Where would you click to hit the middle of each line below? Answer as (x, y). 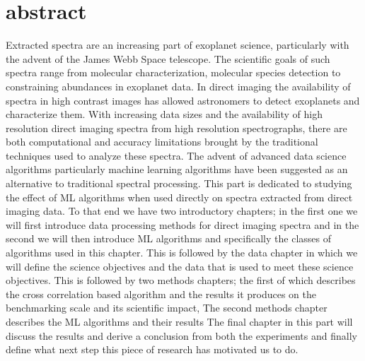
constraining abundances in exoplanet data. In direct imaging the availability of (178, 86)
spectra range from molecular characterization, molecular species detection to (173, 72)
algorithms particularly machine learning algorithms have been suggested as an (177, 169)
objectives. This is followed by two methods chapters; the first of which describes (181, 280)
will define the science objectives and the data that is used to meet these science (180, 266)
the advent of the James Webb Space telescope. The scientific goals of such (168, 58)
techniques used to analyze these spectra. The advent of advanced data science (176, 155)
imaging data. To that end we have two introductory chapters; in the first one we (182, 211)
